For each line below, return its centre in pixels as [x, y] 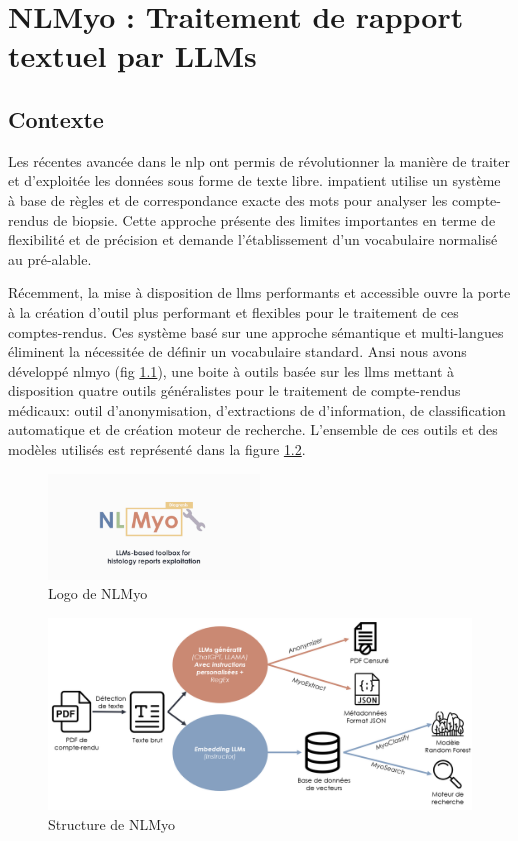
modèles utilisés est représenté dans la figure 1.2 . [157, 449]
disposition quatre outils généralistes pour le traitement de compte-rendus [234, 390]
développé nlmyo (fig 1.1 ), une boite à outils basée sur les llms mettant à [231, 370]
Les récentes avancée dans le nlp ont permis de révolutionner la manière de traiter [259, 160]
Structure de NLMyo [112, 823]
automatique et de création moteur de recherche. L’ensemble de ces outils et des [253, 429]
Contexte [56, 118]
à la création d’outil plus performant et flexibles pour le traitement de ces [233, 311]
